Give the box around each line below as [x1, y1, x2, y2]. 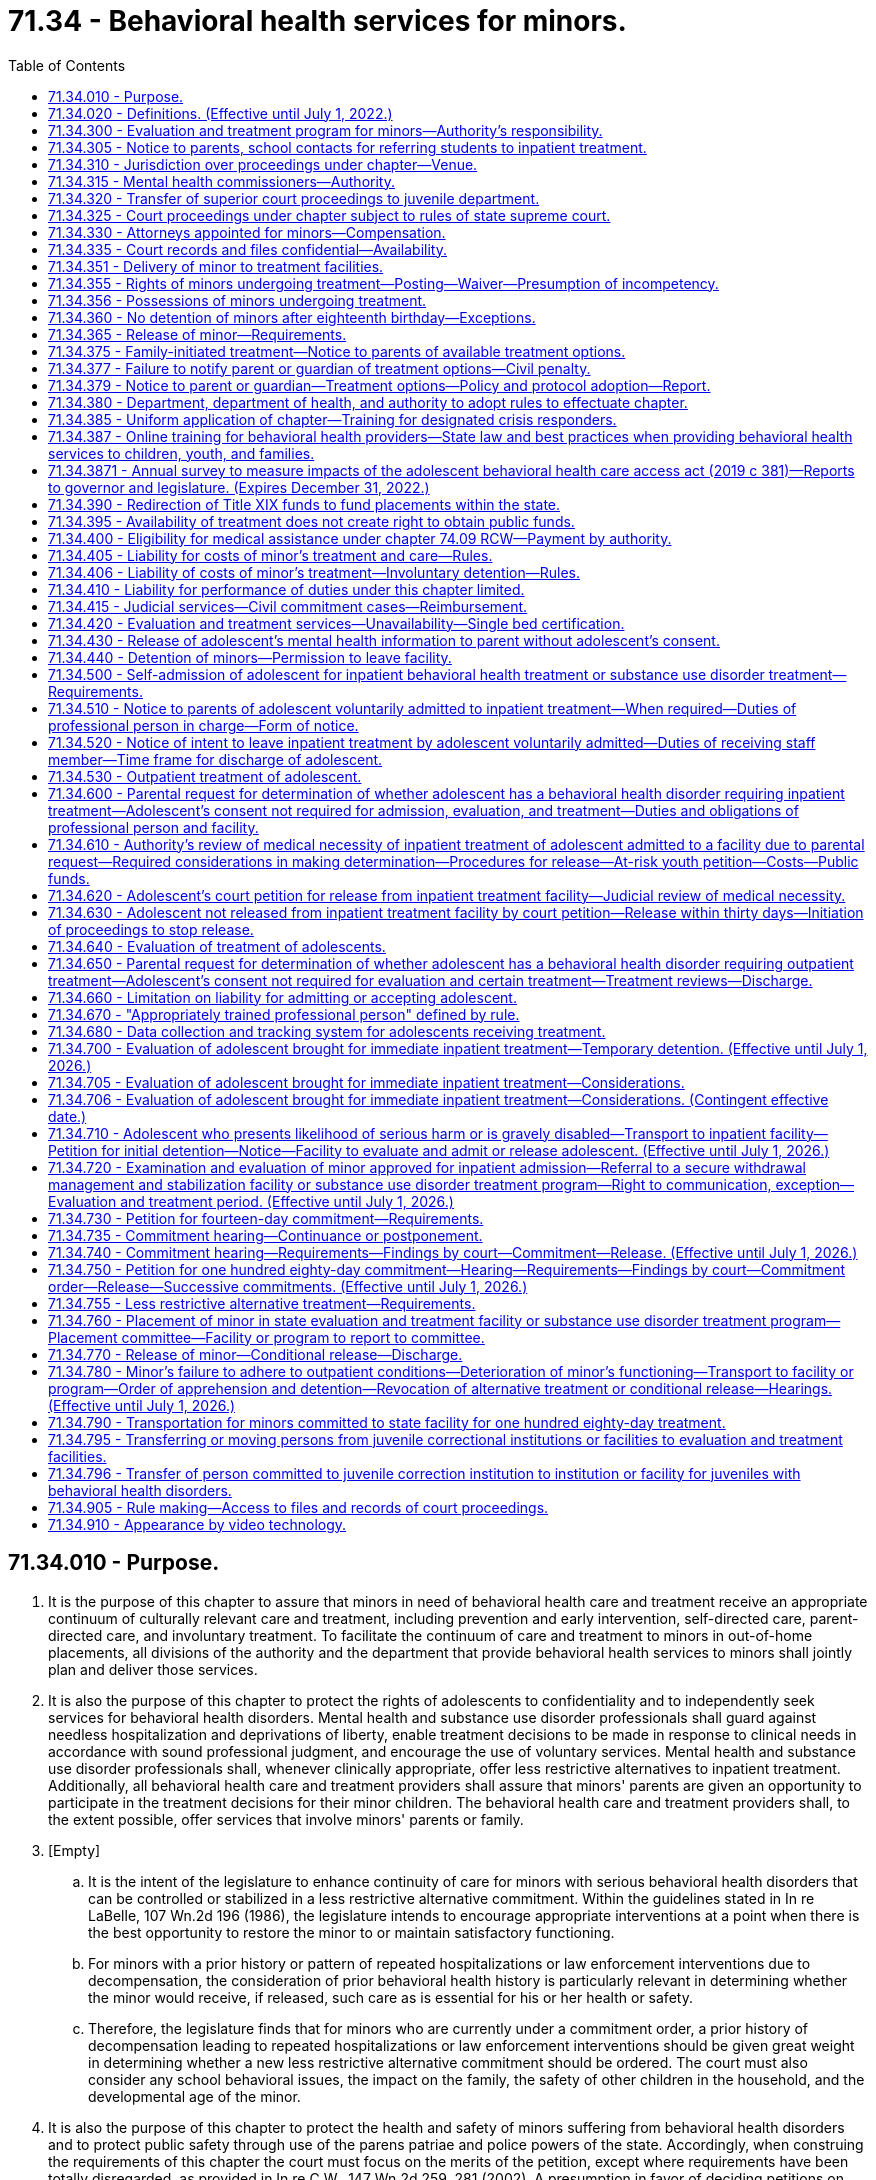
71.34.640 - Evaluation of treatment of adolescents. [48, 937, 386, 955]
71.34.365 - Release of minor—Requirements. [48, 325, 347, 343]
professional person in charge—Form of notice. [48, 716, 359, 734]
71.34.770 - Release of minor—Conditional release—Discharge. [48, 1345, 463, 1363]
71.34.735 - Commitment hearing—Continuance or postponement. [48, 1226, 483, 1244]
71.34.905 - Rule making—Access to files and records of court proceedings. [48, 1498, 549, 1516]
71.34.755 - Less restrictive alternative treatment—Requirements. [48, 1294, 476, 1312]
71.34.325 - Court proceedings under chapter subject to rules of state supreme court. [48, 206, 611, 224]
